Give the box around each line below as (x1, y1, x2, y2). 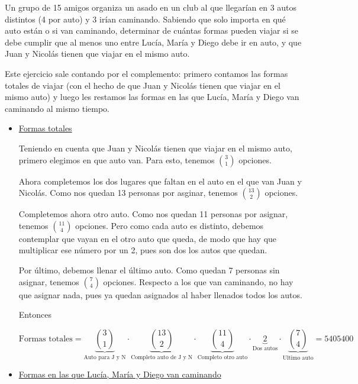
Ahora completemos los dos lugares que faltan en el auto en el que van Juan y (18, 175, 302, 187)
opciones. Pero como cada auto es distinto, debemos (75, 219, 264, 231)
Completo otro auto (197, 354, 248, 360)
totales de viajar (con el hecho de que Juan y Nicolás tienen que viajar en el (5, 79, 280, 91)
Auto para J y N (83, 354, 126, 360)
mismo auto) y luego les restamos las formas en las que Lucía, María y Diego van (5, 91, 299, 103)
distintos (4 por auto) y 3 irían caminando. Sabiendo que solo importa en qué (5, 12, 286, 25)
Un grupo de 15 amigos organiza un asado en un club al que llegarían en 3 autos (5, 1, 297, 13)
